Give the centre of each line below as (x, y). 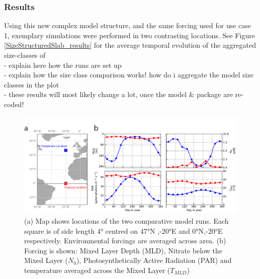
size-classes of (25, 55)
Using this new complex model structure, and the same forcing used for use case (128, 25)
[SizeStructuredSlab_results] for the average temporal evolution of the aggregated (130, 45)
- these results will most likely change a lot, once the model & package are (118, 94)
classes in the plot (32, 84)
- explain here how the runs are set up (63, 65)
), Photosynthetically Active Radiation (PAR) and (154, 260)
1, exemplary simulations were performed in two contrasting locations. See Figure (129, 35)
